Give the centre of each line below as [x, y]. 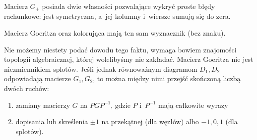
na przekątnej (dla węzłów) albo [150, 121]
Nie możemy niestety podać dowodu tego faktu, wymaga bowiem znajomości [120, 49]
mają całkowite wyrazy [193, 105]
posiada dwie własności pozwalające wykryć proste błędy [128, 6]
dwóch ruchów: [27, 88]
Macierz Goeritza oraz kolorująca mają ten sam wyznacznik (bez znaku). [115, 33]
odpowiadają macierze [37, 78]
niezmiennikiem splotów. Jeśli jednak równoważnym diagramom [101, 69]
